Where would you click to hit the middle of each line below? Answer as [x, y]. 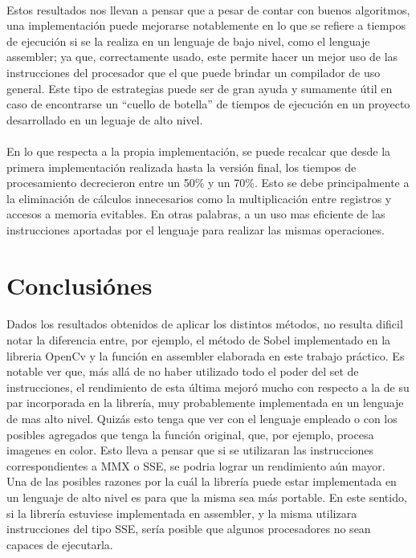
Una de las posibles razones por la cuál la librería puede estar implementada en [202, 481]
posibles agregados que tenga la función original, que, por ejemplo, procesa [190, 434]
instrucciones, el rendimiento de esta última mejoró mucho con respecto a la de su [208, 387]
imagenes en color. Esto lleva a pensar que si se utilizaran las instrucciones [190, 450]
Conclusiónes [80, 285]
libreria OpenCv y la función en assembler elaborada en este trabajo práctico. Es [206, 355]
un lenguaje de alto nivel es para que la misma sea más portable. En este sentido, [207, 497]
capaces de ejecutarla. [60, 544]
